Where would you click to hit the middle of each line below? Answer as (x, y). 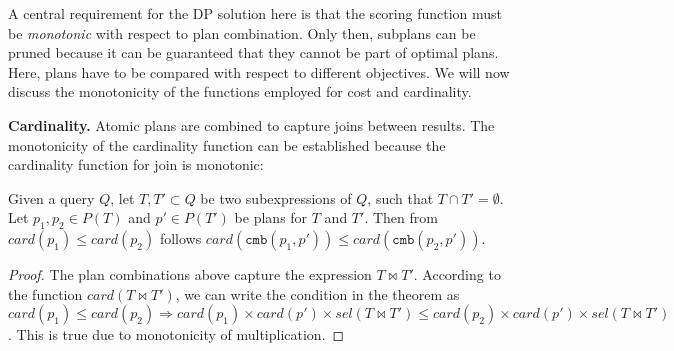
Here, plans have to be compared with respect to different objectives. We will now (259, 71)
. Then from (401, 217)
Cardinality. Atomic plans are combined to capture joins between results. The (251, 124)
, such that (400, 197)
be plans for (271, 217)
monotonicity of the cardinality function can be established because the (227, 144)
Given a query (51, 197)
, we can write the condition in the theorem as (317, 293)
